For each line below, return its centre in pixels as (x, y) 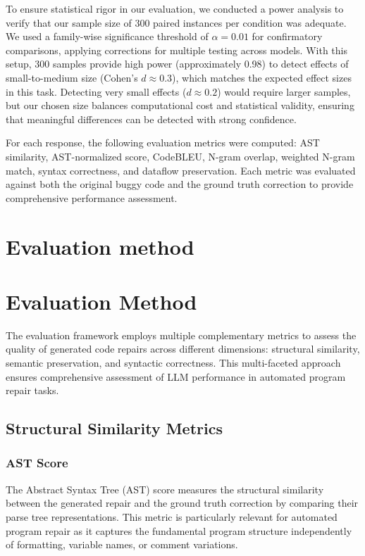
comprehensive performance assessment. (92, 197)
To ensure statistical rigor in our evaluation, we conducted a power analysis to (175, 8)
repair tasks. (32, 390)
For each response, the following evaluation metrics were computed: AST (163, 143)
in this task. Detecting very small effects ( (96, 91)
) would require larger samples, (284, 91)
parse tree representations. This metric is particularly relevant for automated (172, 516)
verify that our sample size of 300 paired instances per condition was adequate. (176, 22)
